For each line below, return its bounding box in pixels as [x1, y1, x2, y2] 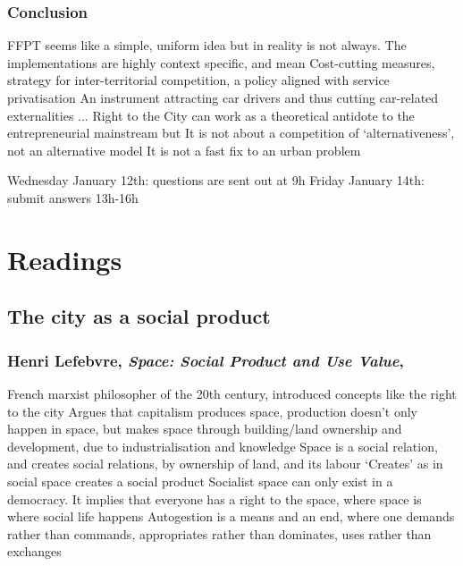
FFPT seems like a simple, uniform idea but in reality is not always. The [7, 36, 407, 55]
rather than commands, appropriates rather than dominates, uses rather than [7, 524, 432, 543]
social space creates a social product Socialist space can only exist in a [7, 471, 393, 490]
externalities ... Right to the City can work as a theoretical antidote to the [7, 106, 415, 124]
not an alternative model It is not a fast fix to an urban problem [7, 140, 361, 159]
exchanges [7, 542, 62, 561]
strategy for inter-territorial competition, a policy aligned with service [7, 71, 390, 89]
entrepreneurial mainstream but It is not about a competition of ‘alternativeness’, [7, 123, 455, 142]
